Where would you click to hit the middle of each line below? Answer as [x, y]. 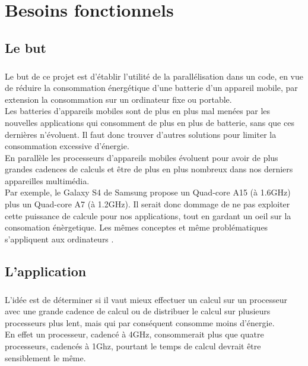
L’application [46, 271]
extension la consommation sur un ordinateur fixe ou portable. [118, 99]
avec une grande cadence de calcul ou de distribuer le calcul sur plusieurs [138, 311]
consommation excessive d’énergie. [67, 146]
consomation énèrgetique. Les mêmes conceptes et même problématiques [136, 227]
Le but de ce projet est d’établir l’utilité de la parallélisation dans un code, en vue [154, 76]
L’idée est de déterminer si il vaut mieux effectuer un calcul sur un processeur [146, 299]
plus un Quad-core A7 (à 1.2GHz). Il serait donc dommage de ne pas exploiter [147, 204]
